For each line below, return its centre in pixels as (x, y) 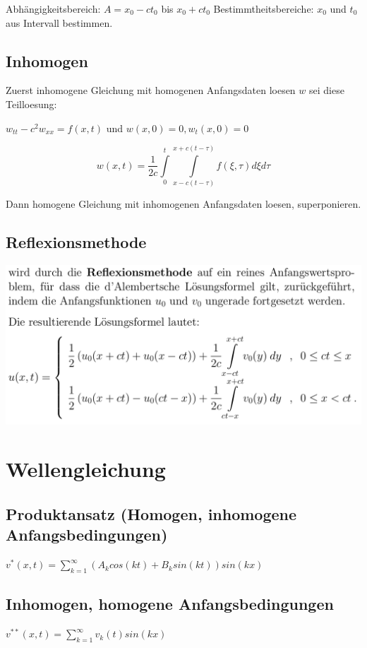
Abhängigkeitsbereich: (53, 8)
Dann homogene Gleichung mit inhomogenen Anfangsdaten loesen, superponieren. (183, 204)
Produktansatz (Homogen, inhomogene (151, 513)
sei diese (327, 90)
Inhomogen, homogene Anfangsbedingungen (170, 604)
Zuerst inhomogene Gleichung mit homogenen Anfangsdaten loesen (151, 90)
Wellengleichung (86, 469)
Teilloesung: (31, 104)
